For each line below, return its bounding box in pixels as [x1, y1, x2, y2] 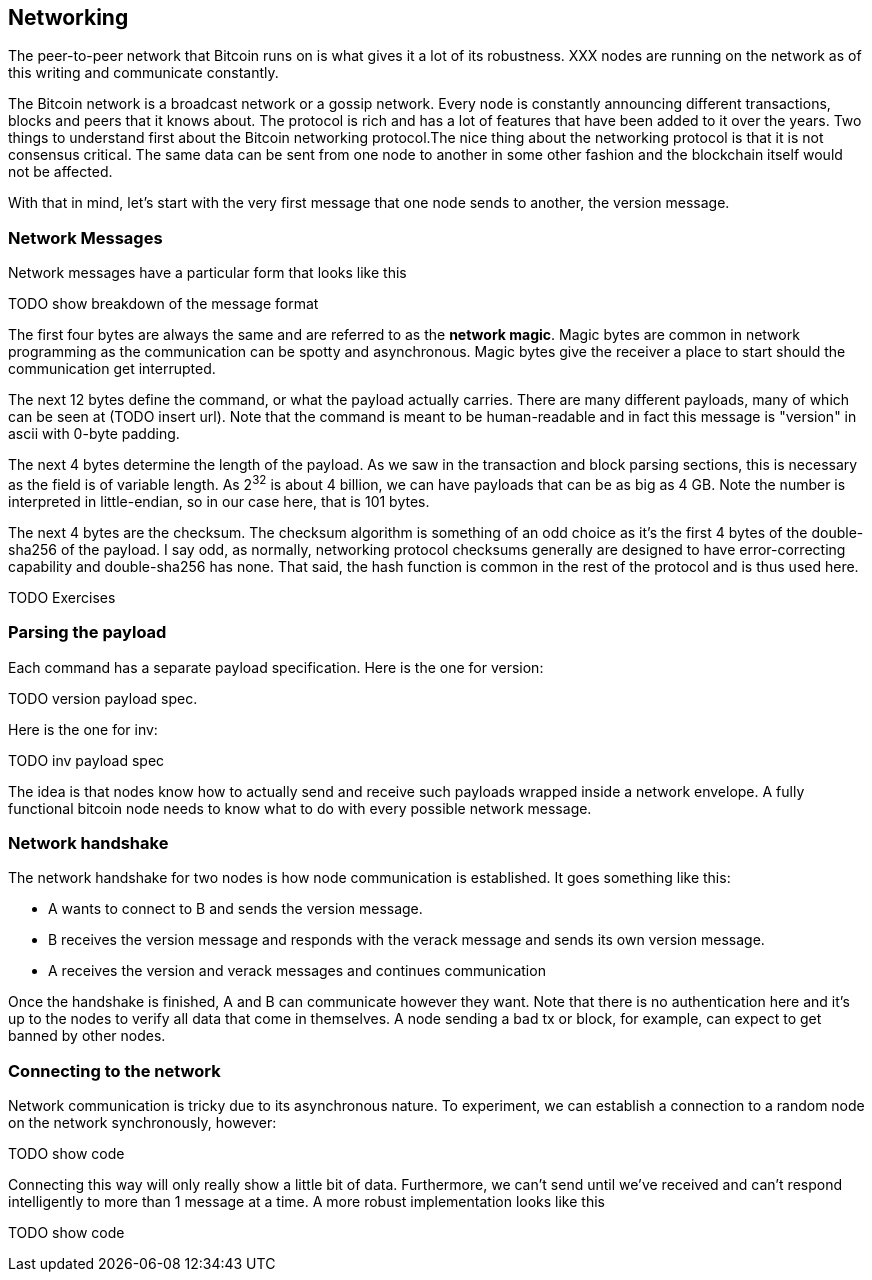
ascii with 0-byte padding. [8, 425, 180, 443]
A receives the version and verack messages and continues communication [48, 962, 546, 980]
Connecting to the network [8, 1060, 221, 1081]
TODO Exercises [8, 588, 116, 606]
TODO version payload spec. [8, 689, 198, 707]
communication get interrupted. [8, 360, 216, 378]
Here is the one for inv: [8, 720, 158, 738]
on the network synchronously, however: [8, 1114, 277, 1132]
